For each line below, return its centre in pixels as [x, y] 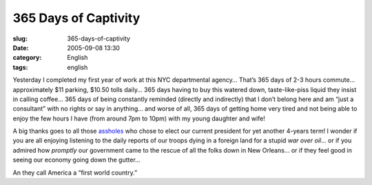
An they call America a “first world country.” [75, 173]
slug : [20, 39]
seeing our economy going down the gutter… [76, 160]
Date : [21, 47]
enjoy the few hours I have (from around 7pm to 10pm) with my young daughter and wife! [139, 118]
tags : [20, 67]
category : [27, 58]
